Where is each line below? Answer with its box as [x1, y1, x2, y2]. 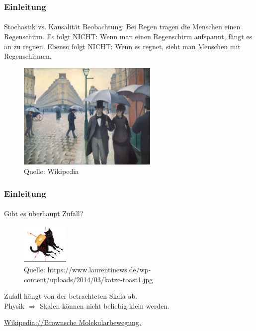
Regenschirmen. [4, 51, 52, 61]
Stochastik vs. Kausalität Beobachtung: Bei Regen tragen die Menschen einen [4, 21, 241, 32]
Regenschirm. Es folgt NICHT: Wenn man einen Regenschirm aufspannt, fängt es [4, 31, 253, 42]
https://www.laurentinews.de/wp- [47, 264, 151, 274]
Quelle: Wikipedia [24, 166, 79, 176]
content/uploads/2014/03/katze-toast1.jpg [24, 274, 153, 284]
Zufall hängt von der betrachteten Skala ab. [4, 291, 138, 301]
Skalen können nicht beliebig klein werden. [40, 300, 170, 311]
